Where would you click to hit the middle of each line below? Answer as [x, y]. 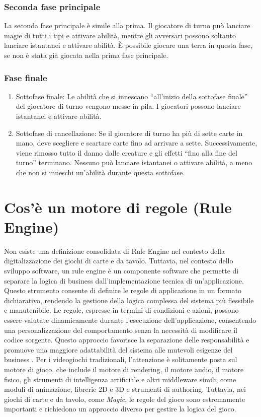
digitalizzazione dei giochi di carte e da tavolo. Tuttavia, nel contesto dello [119, 261]
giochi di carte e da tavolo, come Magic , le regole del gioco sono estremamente [125, 399]
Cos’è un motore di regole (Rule [118, 207]
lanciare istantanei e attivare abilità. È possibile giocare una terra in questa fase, [128, 45]
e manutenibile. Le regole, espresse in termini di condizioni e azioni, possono [121, 310]
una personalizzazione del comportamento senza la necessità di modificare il [121, 330]
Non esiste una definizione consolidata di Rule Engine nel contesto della [114, 251]
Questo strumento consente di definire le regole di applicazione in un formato [123, 290]
